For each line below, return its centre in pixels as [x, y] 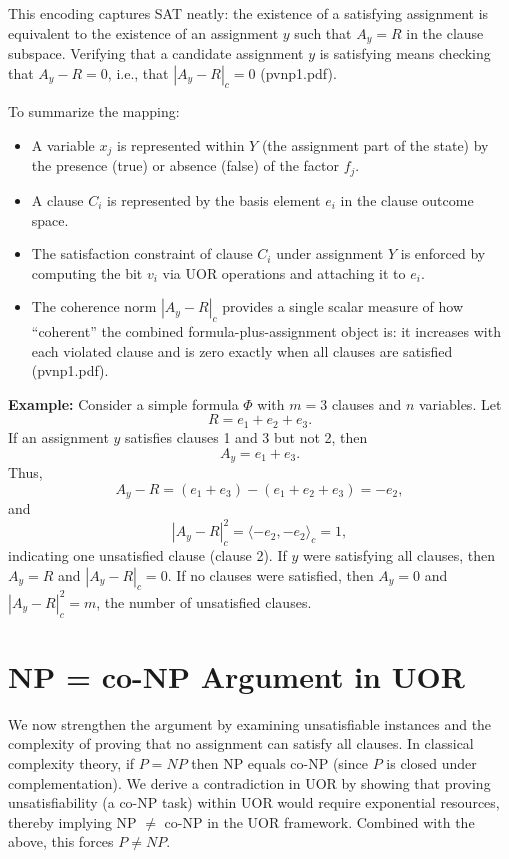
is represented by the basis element [214, 199]
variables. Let [460, 403]
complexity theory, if [71, 762]
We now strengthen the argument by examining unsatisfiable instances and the [250, 723]
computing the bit [87, 272]
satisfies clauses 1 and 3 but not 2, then [246, 436]
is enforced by [443, 253]
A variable [63, 145]
